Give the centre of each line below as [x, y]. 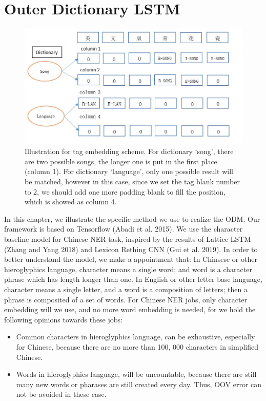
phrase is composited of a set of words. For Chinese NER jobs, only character [126, 299]
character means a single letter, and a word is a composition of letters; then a [126, 289]
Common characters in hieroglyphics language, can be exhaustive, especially [136, 337]
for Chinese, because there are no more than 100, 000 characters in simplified [137, 346]
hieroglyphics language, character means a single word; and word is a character [128, 269]
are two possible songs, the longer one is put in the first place [121, 161]
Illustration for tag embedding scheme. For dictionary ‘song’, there [129, 151]
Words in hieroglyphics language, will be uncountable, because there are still [136, 374]
